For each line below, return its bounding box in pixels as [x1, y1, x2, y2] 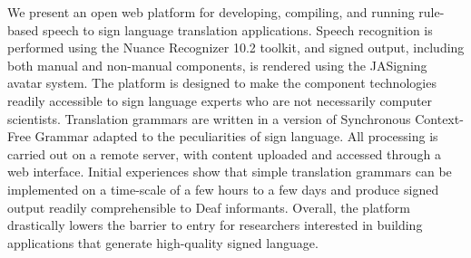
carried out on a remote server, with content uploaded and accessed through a [7, 144, 442, 163]
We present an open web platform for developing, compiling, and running [7, 3, 415, 21]
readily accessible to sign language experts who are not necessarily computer [7, 91, 433, 110]
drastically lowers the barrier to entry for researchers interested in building [7, 215, 423, 234]
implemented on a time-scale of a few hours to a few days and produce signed [7, 179, 439, 198]
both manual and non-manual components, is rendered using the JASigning [7, 55, 427, 74]
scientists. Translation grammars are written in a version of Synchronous [7, 109, 411, 128]
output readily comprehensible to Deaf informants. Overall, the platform [7, 197, 410, 216]
